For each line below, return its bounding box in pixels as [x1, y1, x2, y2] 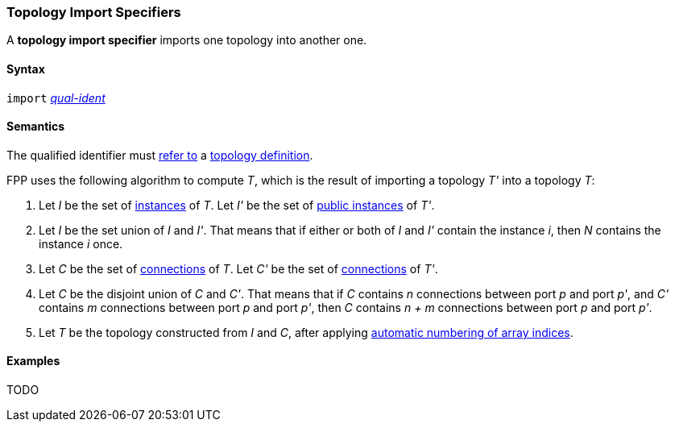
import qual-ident [6, 90, 106, 105]
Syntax [6, 61, 45, 76]
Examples [6, 354, 60, 368]
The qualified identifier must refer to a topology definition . [6, 148, 313, 162]
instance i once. [39, 236, 123, 251]
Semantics [6, 119, 65, 134]
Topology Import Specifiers [6, 4, 181, 20]
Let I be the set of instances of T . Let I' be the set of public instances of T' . [39, 197, 435, 212]
